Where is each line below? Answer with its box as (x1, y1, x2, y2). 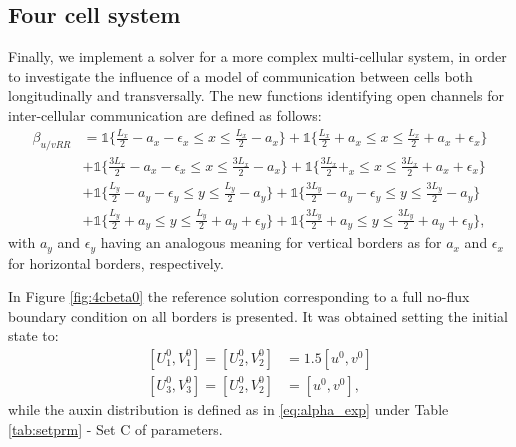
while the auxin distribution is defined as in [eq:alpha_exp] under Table (8, 399, 449, 419)
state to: (8, 325, 59, 346)
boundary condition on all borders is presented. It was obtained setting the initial (8, 305, 508, 326)
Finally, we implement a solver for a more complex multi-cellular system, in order (8, 46, 507, 67)
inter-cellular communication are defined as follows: (8, 104, 322, 125)
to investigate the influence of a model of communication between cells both (8, 65, 473, 86)
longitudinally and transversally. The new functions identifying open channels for (8, 85, 504, 106)
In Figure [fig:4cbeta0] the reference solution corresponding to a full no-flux (8, 286, 470, 307)
